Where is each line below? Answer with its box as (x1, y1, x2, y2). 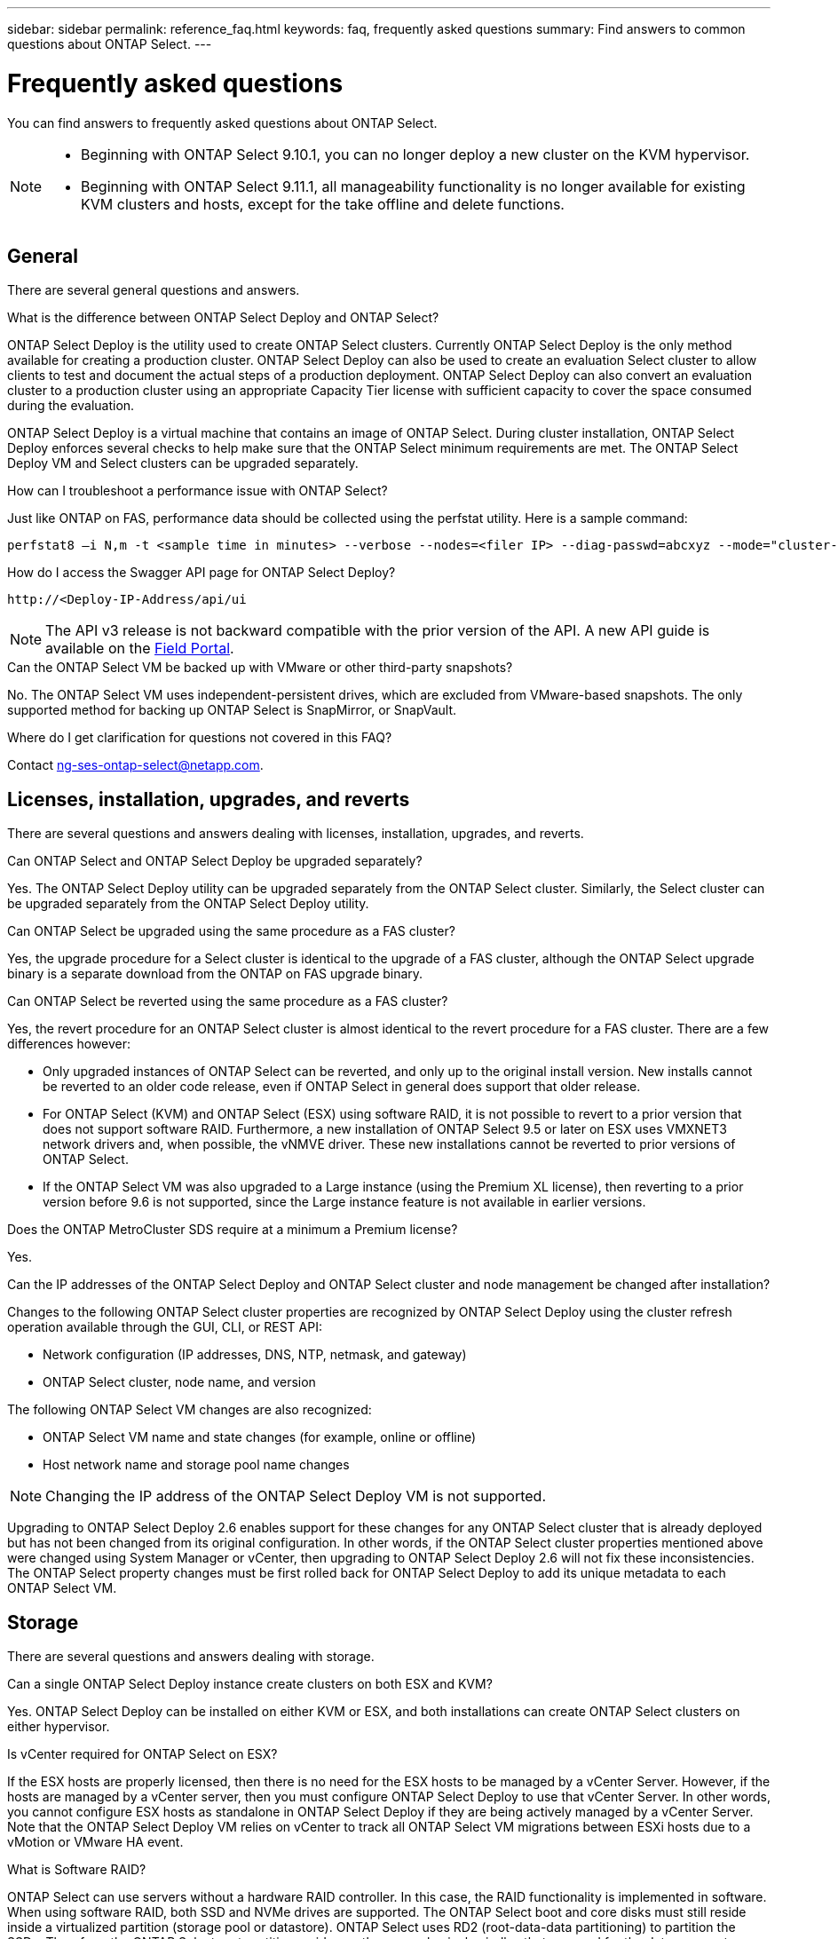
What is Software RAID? (7, 1862, 146, 1878)
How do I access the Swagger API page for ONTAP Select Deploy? (7, 565, 396, 581)
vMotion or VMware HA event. (7, 1834, 184, 1850)
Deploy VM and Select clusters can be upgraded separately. (7, 455, 359, 471)
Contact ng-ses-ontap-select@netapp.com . (7, 757, 264, 773)
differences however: (7, 1036, 131, 1052)
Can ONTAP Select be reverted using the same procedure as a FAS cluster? (7, 993, 448, 1009)
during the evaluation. (7, 398, 135, 414)
